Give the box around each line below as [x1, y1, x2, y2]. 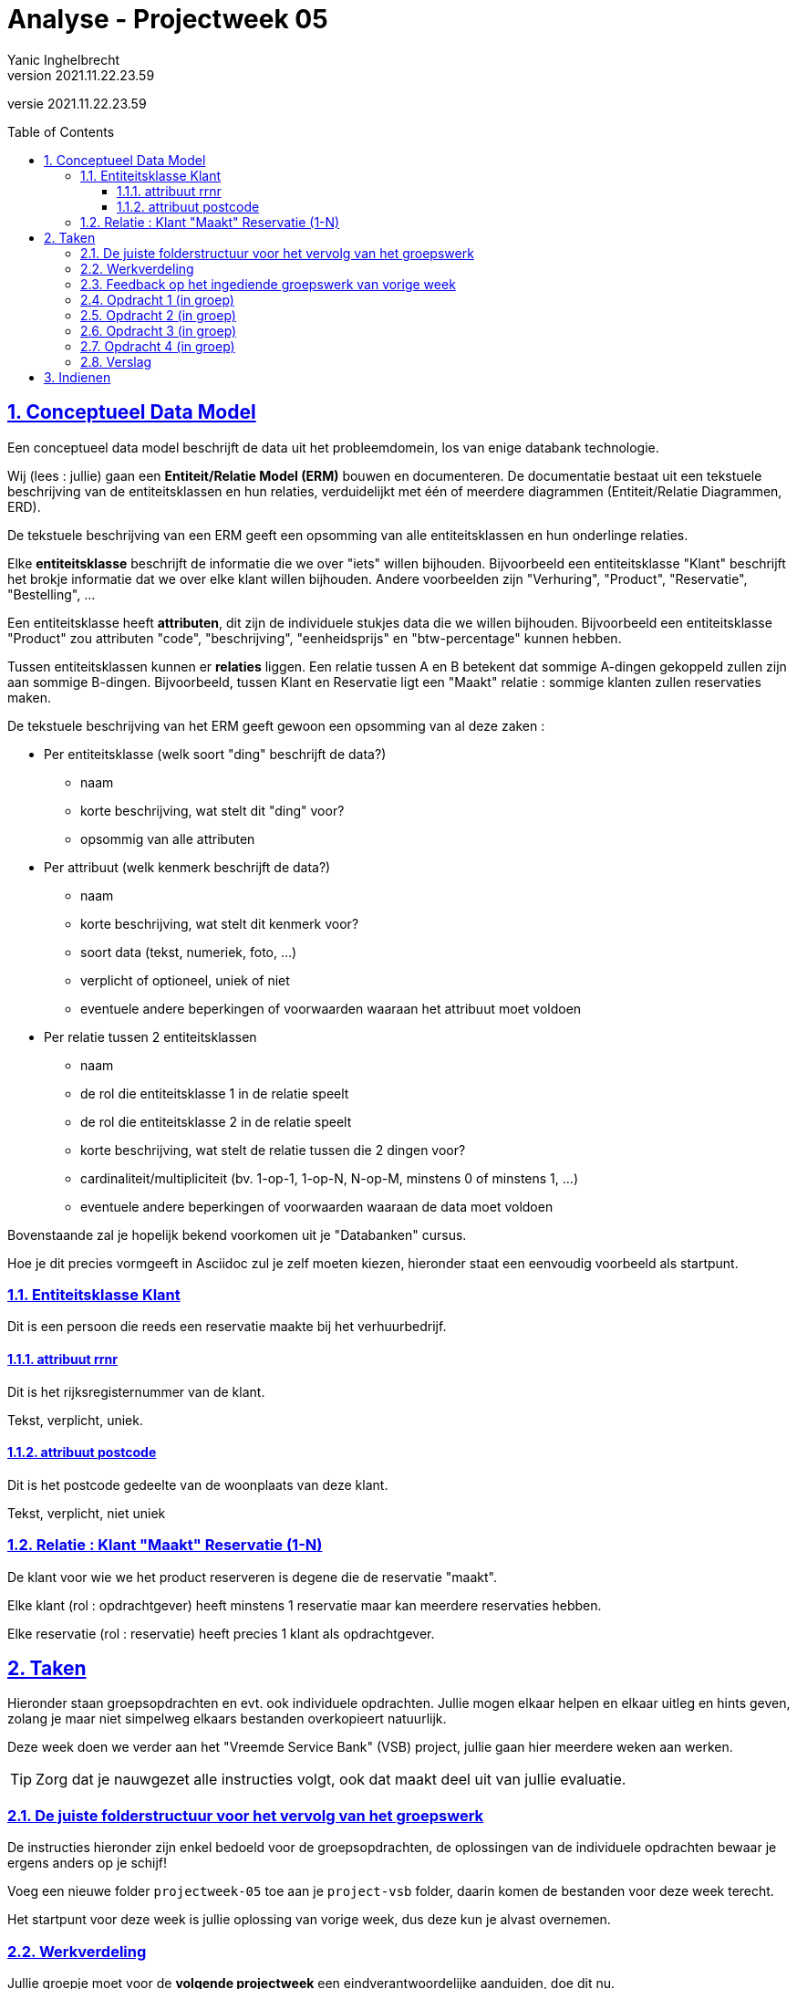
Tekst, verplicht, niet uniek [7, 1505, 166, 1521]
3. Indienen [44, 369, 111, 385]
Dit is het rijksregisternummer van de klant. [7, 1383, 265, 1400]
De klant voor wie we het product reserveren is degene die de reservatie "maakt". [7, 1568, 497, 1585]
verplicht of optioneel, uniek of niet [80, 972, 290, 988]
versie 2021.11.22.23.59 [7, 95, 147, 111]
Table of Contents [7, 123, 115, 140]
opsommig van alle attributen [80, 830, 255, 847]
